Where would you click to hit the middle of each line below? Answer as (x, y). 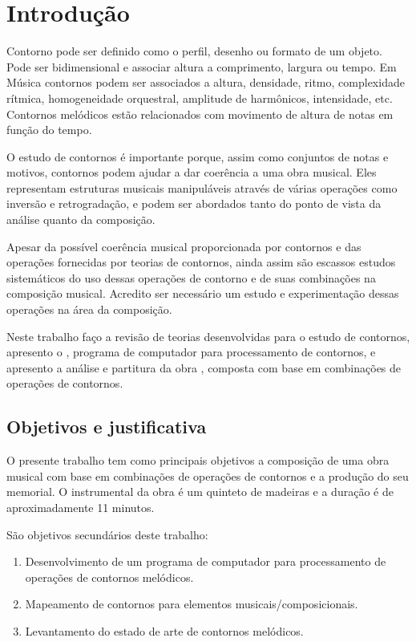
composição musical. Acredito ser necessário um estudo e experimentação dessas (203, 293)
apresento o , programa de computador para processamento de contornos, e (191, 352)
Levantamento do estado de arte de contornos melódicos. (164, 630)
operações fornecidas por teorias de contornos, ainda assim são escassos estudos (201, 262)
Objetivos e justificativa (107, 427)
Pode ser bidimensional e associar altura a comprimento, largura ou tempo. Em (202, 66)
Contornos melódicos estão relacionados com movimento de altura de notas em (200, 114)
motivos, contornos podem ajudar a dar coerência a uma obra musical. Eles (192, 172)
